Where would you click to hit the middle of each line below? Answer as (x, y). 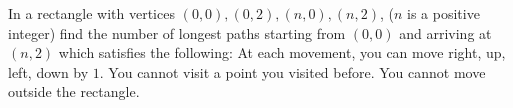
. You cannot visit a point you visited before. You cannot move (292, 71)
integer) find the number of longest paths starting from (177, 32)
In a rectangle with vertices (91, 13)
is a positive (443, 13)
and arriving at (445, 32)
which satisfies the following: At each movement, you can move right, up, (282, 52)
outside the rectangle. (74, 91)
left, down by (48, 71)
